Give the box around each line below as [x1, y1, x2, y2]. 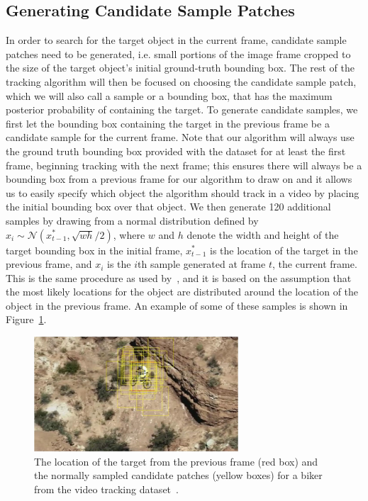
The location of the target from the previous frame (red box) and [34, 454, 318, 468]
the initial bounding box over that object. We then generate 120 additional [6, 199, 331, 214]
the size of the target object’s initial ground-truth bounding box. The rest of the [6, 60, 355, 75]
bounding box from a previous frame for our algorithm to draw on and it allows [6, 171, 352, 186]
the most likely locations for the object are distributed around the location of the [6, 284, 359, 299]
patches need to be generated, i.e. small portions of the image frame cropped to [6, 46, 351, 61]
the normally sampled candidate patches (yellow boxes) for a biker [34, 468, 323, 483]
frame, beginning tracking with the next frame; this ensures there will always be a [6, 157, 362, 172]
